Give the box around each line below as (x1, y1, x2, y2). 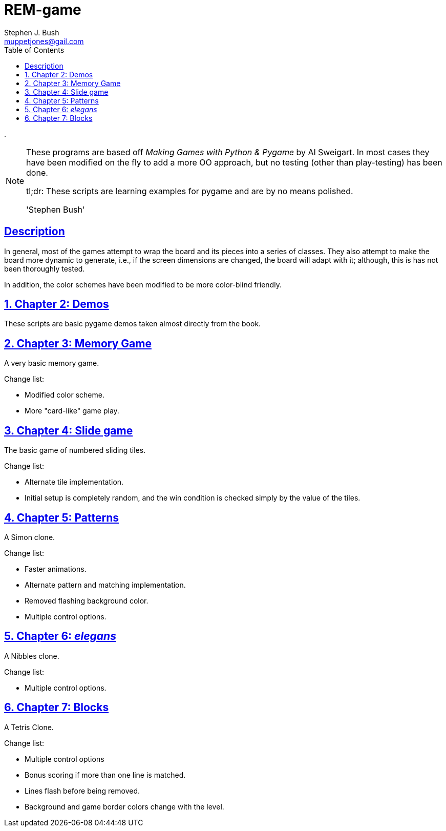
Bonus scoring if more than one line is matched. (25, 770, 186, 779)
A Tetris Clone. (4, 722, 54, 732)
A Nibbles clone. (4, 651, 59, 660)
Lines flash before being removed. (25, 786, 140, 795)
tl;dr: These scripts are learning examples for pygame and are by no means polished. (26, 185, 353, 196)
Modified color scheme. (25, 390, 104, 400)
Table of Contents (4, 45, 65, 54)
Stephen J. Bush (4, 28, 59, 37)
